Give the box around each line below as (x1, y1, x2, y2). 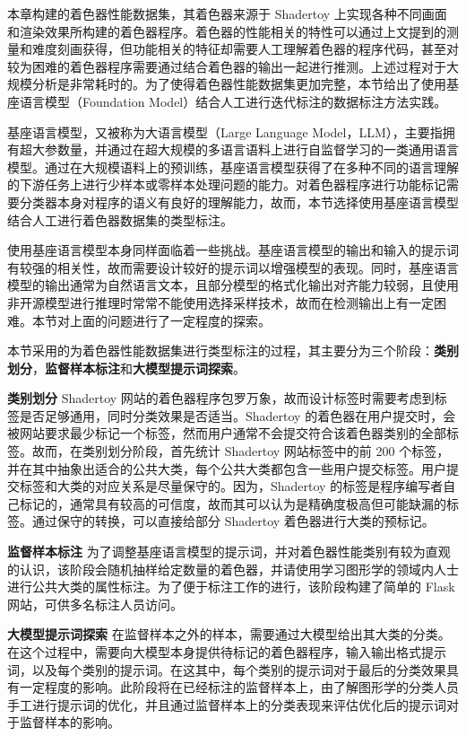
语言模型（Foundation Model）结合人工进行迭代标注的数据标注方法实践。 (19, 92, 447, 110)
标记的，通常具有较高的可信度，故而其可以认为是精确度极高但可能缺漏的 (19, 494, 446, 513)
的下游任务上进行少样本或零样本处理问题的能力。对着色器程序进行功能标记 (7, 175, 446, 194)
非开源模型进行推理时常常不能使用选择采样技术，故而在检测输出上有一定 (7, 293, 434, 311)
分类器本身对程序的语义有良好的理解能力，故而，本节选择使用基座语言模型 (19, 192, 459, 211)
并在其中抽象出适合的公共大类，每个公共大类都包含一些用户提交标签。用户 (7, 459, 446, 478)
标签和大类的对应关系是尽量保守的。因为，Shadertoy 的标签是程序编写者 (19, 477, 444, 495)
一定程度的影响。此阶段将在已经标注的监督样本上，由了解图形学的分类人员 (19, 678, 459, 697)
